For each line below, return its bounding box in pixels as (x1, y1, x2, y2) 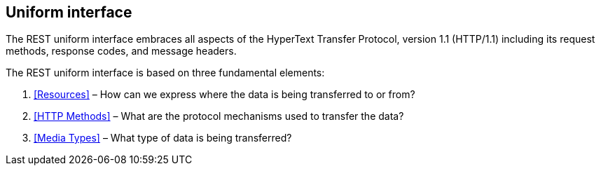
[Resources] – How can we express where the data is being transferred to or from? (34, 88, 415, 101)
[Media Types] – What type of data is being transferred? (34, 132, 292, 144)
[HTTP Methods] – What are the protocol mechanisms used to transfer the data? (34, 110, 404, 123)
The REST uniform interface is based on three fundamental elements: (6, 67, 325, 79)
